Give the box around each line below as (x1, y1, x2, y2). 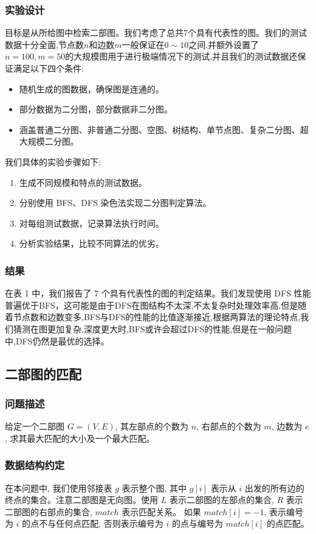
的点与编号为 (171, 517, 223, 530)
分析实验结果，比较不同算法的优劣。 (19, 237, 164, 250)
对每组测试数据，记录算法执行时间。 (19, 216, 164, 229)
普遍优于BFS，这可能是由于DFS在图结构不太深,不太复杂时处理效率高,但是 (5, 298, 298, 311)
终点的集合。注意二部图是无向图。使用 (5, 493, 158, 506)
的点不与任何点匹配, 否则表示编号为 (22, 517, 163, 530)
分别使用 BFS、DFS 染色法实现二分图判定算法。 (19, 196, 211, 209)
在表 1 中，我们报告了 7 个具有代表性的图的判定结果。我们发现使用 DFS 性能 (5, 287, 311, 300)
